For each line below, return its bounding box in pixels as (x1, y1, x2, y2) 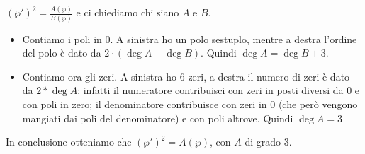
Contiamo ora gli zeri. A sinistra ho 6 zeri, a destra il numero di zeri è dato (22, 69, 350, 83)
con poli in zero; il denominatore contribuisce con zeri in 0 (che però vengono (22, 97, 358, 111)
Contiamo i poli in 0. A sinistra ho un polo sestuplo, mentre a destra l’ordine (22, 31, 357, 46)
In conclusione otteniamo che (6, 134, 132, 149)
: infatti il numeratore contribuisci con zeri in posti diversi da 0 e (77, 83, 360, 97)
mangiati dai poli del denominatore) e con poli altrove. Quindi (22, 110, 293, 125)
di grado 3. (245, 134, 292, 149)
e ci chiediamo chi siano (76, 5, 179, 20)
